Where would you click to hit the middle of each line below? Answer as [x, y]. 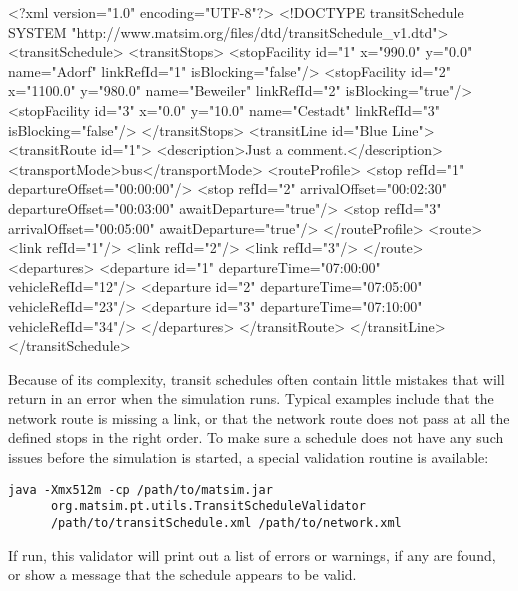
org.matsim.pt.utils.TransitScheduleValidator [208, 506]
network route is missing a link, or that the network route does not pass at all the [259, 417]
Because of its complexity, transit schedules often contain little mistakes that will [256, 378]
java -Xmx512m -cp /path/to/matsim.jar [140, 489]
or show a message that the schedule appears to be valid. [182, 574]
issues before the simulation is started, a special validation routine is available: [248, 457]
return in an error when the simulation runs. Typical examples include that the [251, 398]
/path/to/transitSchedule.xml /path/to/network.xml [226, 522]
